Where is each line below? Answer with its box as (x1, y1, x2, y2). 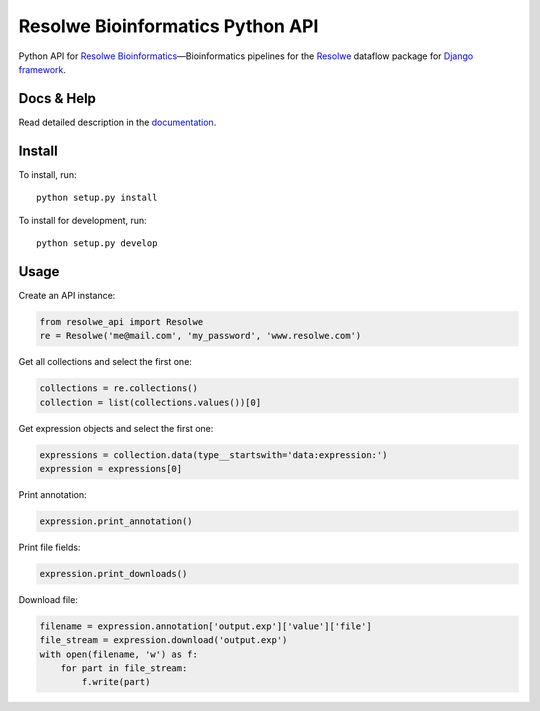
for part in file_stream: (60, 663, 188, 674)
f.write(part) (81, 676, 151, 688)
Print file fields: (18, 541, 81, 553)
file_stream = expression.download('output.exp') (39, 635, 288, 646)
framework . (18, 63, 67, 75)
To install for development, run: (18, 214, 147, 226)
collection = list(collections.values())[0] (39, 396, 262, 408)
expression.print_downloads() (39, 568, 188, 579)
